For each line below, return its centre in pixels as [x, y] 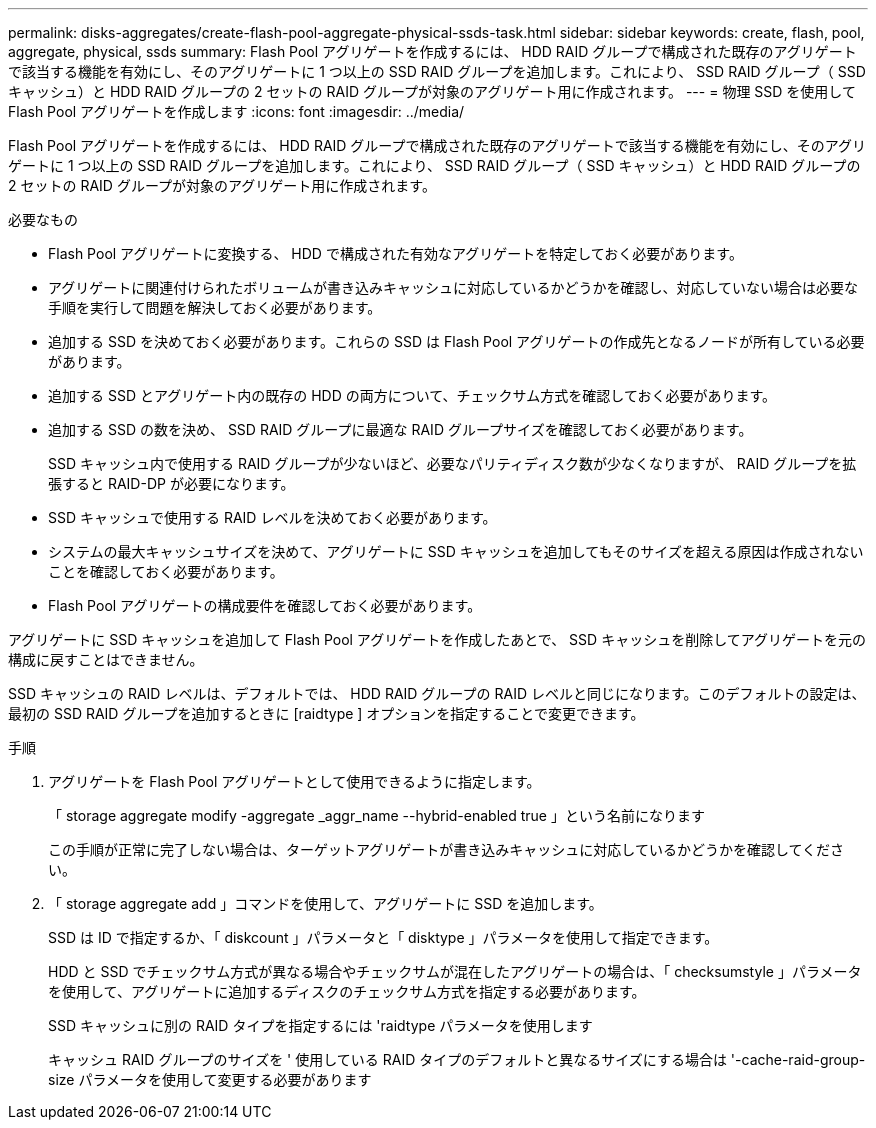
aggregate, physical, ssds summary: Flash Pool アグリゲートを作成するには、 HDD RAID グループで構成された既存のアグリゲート [432, 51]
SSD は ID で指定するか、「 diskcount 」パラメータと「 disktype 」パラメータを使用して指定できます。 [383, 937]
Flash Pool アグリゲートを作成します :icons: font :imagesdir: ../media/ [236, 111]
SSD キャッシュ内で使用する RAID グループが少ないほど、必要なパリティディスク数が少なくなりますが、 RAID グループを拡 [452, 463]
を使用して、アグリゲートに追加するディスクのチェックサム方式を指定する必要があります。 [347, 991]
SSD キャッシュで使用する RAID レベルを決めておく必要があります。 [272, 517]
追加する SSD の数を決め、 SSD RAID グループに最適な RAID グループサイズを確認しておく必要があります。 [400, 429]
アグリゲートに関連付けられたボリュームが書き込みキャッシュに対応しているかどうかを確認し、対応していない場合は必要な [453, 287]
